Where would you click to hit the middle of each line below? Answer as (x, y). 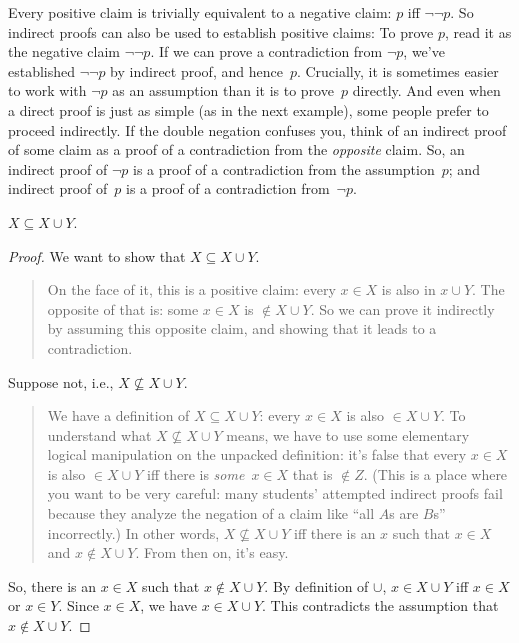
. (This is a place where (435, 473)
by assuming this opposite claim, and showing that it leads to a (242, 328)
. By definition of (316, 585)
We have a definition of (118, 415)
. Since (78, 605)
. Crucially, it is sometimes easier (397, 70)
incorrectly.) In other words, (133, 532)
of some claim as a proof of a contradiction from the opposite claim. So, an (236, 149)
